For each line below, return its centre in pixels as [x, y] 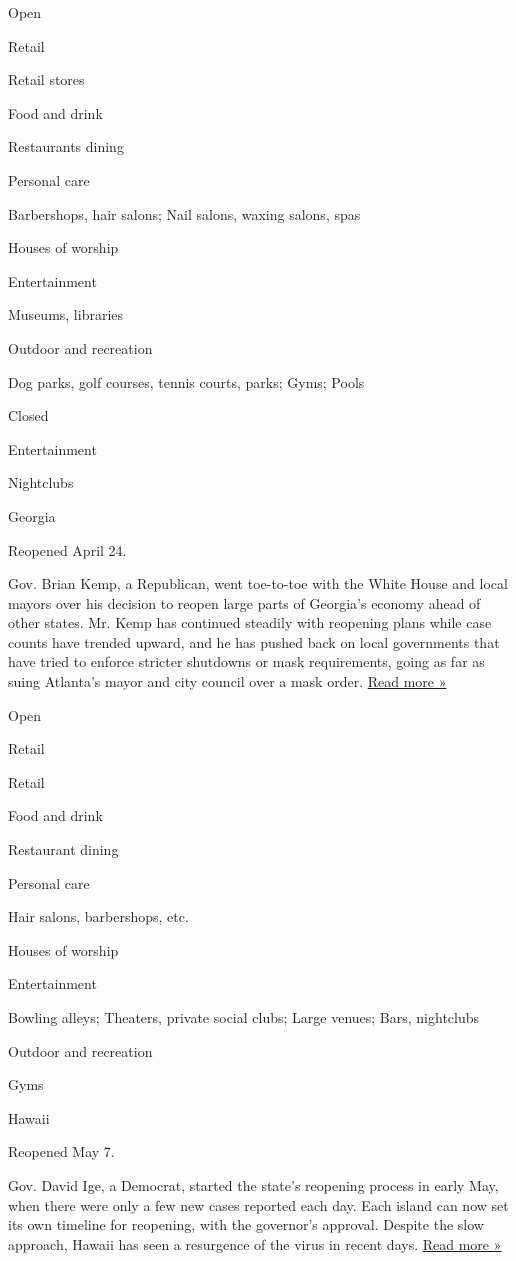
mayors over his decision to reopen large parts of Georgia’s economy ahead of [244, 602]
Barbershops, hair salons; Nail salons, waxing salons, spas [184, 213]
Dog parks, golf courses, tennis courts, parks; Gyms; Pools [186, 381]
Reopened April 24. [67, 549]
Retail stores [46, 79]
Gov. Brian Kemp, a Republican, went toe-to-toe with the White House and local [258, 583]
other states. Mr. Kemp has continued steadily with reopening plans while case [250, 622]
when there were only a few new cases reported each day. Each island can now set [258, 1204]
